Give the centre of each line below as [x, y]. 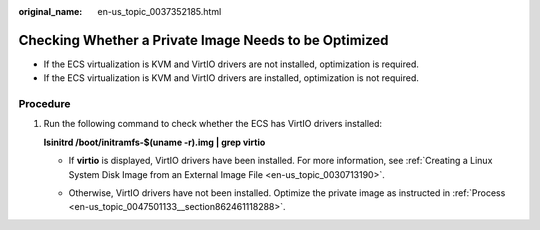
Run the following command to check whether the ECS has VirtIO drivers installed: [213, 124]
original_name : [50, 11]
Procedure [44, 104]
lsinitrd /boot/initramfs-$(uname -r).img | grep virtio [154, 142]
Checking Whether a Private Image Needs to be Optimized [203, 40]
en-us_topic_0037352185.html [159, 11]
